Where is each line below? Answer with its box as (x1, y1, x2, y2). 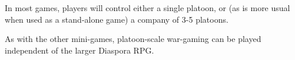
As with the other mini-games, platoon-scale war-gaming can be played (5, 33, 261, 45)
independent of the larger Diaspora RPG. (5, 44, 154, 56)
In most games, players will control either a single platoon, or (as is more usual (5, 2, 290, 13)
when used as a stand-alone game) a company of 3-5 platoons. (5, 13, 228, 25)
